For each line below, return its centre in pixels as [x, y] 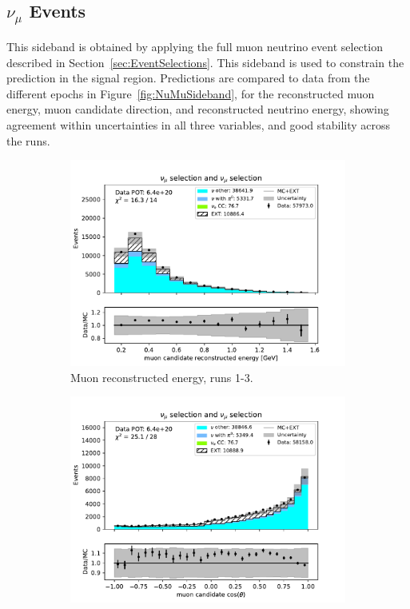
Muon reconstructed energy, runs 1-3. [162, 377]
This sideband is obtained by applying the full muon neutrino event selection [195, 46]
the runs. [28, 140]
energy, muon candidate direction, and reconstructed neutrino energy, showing [198, 109]
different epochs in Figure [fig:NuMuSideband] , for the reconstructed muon [191, 93]
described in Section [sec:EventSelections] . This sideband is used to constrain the [205, 62]
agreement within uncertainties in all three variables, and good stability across [199, 124]
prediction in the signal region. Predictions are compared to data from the [188, 78]
